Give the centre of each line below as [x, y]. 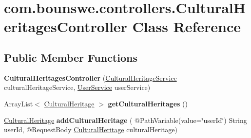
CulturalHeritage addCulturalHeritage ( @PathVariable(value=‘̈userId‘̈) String [125, 120]
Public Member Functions [71, 57]
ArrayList [19, 103]
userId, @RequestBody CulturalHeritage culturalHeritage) [91, 129]
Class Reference [187, 26]
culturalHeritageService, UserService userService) [77, 87]
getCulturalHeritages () [148, 103]
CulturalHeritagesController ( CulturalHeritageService [90, 78]
